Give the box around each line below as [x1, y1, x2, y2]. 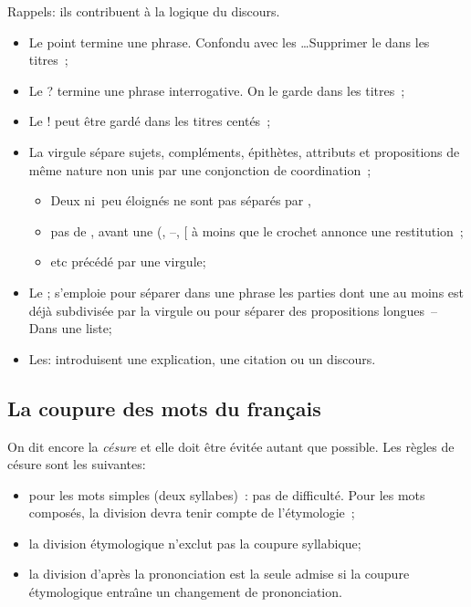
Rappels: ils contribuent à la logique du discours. [7, 2, 280, 20]
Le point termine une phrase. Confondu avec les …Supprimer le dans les [28, 32, 430, 51]
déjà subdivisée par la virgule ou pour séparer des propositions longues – [28, 300, 438, 319]
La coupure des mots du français [7, 393, 321, 422]
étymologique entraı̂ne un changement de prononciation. [28, 582, 342, 602]
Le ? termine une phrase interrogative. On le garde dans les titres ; [28, 80, 405, 99]
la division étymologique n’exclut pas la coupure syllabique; [28, 533, 361, 552]
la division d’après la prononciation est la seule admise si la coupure [28, 564, 410, 583]
